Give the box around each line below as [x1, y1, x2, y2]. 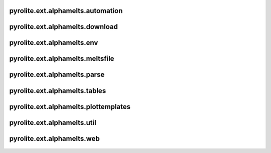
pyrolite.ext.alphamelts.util [9, 118, 96, 127]
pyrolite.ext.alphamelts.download [9, 22, 118, 31]
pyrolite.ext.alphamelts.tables [9, 86, 106, 95]
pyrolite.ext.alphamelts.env [9, 38, 98, 47]
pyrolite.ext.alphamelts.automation [9, 6, 123, 15]
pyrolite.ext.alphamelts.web [9, 134, 100, 142]
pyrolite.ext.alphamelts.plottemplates [9, 102, 130, 111]
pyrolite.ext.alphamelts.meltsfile [9, 54, 114, 63]
